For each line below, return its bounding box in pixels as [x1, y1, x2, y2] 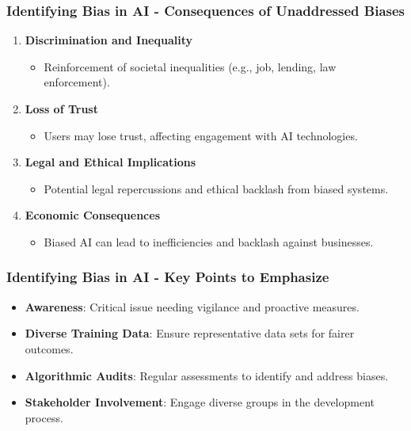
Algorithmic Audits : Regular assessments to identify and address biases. [25, 367, 389, 383]
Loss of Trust [25, 101, 98, 116]
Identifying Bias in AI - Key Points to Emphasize [6, 267, 329, 287]
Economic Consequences [25, 207, 160, 223]
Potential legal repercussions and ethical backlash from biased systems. [44, 180, 389, 196]
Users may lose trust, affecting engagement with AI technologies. [44, 127, 358, 143]
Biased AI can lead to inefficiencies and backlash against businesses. [44, 233, 374, 250]
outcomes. [25, 340, 74, 357]
